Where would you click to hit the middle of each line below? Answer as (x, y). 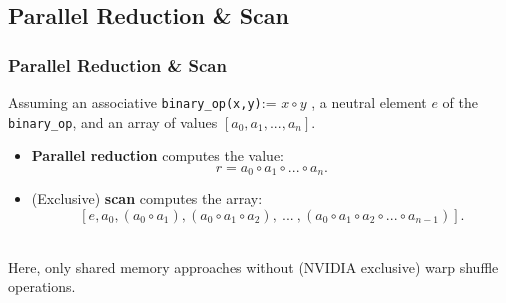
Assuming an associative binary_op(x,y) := (142, 102)
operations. (42, 286)
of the (460, 102)
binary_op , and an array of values (113, 121)
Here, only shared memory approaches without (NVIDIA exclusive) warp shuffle (253, 266)
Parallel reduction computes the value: (158, 155)
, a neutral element (369, 102)
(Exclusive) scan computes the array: (147, 198)
